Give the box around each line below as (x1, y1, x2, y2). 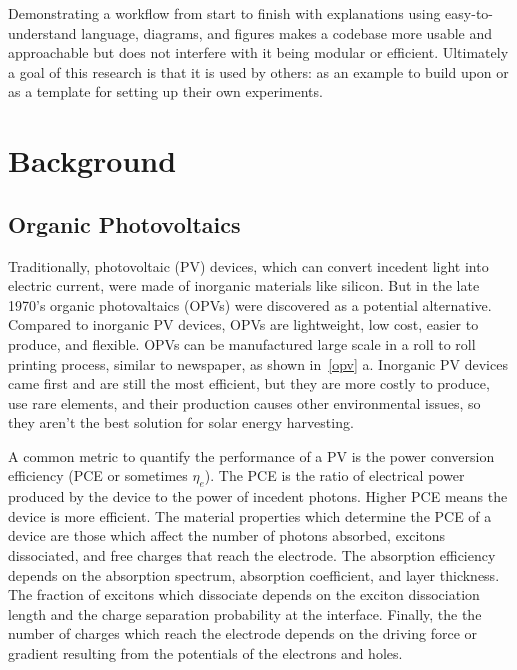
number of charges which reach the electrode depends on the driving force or (8, 623, 478, 644)
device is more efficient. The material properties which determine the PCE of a (8, 505, 492, 526)
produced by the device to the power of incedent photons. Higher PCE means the (8, 486, 508, 507)
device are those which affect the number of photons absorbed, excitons (8, 525, 446, 546)
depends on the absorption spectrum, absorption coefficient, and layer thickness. (8, 564, 500, 585)
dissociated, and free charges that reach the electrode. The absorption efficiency (8, 545, 496, 566)
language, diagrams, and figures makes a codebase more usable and (81, 22, 493, 43)
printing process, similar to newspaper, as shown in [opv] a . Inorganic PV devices (8, 353, 508, 374)
